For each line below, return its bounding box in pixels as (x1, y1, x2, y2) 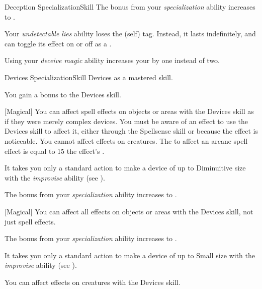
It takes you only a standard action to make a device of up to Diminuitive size (5, 162, 246, 173)
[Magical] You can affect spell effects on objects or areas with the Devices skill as (5, 106, 254, 117)
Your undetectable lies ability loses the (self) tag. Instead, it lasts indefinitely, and (5, 28, 256, 39)
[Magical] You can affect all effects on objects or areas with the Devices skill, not (5, 206, 253, 216)
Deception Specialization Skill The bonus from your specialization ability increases (5, 2, 255, 12)
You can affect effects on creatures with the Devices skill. (5, 276, 181, 287)
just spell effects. (5, 216, 56, 226)
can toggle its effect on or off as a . (5, 38, 112, 48)
